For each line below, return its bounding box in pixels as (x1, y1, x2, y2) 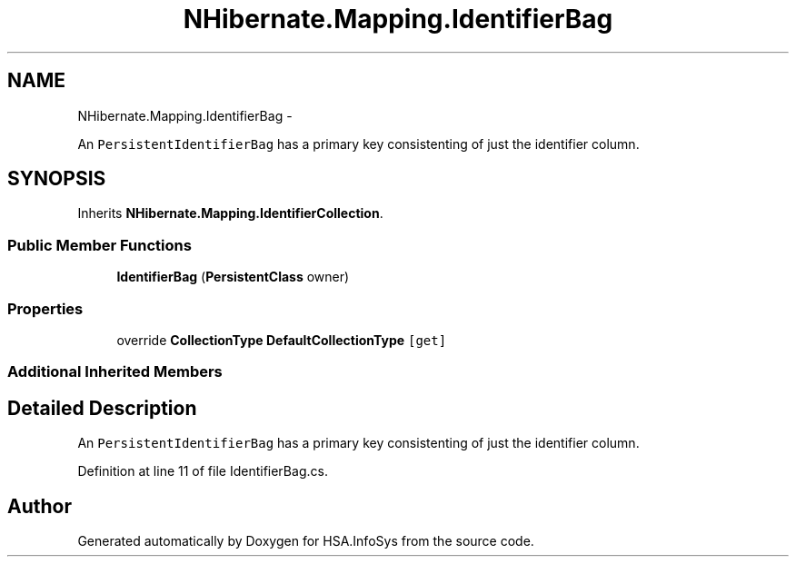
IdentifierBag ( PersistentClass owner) (116, 269, 350, 285)
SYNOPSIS (7, 167, 106, 191)
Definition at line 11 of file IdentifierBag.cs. (77, 463, 328, 480)
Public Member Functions (7, 235, 192, 254)
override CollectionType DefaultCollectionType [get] (116, 331, 447, 348)
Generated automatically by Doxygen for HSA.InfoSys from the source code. (77, 533, 534, 549)
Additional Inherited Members (7, 362, 223, 381)
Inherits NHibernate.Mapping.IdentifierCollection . (77, 205, 383, 222)
